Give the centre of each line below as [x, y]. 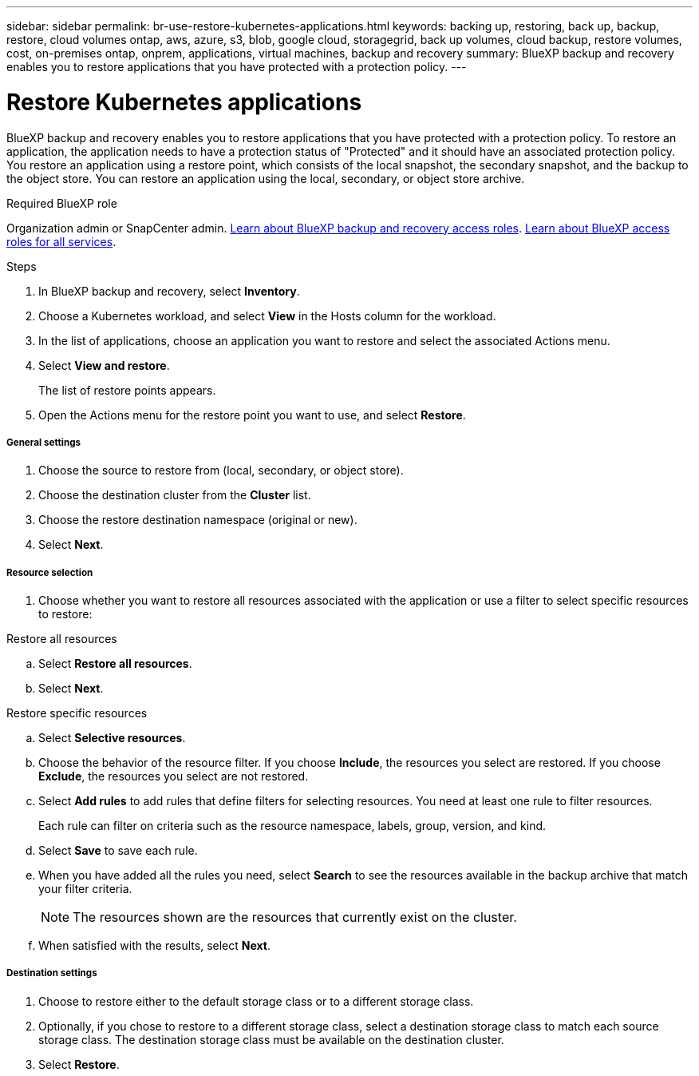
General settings [43, 442]
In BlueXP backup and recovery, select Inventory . [169, 291]
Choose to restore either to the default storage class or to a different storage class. [256, 1001]
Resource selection [50, 572]
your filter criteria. [85, 889]
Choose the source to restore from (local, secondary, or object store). [221, 471]
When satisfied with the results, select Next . [155, 946]
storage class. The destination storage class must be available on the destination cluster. [271, 1039]
